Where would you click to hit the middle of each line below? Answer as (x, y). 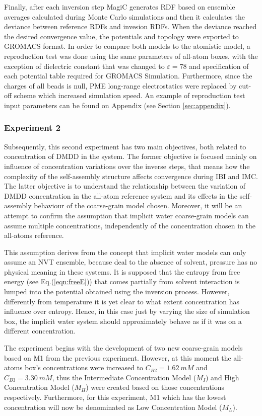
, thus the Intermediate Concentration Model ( (124, 377)
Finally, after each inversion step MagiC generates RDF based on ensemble (120, 7)
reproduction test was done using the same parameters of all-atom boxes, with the (131, 56)
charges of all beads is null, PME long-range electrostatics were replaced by (120, 85)
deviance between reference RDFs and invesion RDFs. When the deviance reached (130, 26)
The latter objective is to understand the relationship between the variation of (125, 186)
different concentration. (40, 331)
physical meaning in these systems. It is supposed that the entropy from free (122, 271)
